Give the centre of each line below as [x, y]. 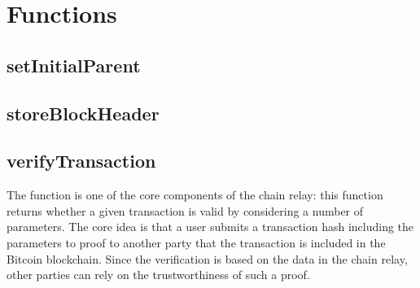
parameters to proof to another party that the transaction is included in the [196, 242]
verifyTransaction [81, 161]
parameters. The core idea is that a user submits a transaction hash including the [210, 227]
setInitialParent [74, 65]
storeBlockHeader [83, 113]
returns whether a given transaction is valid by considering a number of [185, 210]
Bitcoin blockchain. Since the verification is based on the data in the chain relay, [207, 258]
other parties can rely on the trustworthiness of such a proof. [158, 275]
